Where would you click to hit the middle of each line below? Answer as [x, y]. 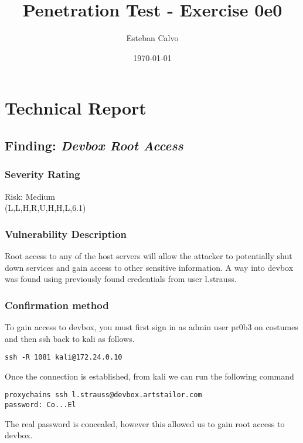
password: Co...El [40, 405]
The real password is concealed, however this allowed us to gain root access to [145, 423]
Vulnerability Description [66, 234]
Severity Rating [42, 174]
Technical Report [76, 108]
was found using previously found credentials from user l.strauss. [121, 279]
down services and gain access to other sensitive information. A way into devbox [149, 267]
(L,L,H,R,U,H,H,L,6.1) [45, 208]
